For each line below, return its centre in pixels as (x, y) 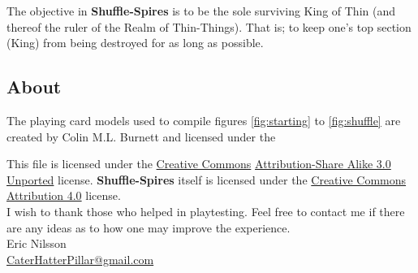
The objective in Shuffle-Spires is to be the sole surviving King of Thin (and (201, 11)
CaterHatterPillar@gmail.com (80, 259)
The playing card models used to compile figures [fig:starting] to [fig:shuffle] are (204, 120)
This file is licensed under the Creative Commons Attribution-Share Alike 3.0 (199, 164)
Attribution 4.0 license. (64, 195)
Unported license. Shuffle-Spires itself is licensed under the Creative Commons (207, 179)
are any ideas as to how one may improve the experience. (149, 227)
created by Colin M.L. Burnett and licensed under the (141, 136)
